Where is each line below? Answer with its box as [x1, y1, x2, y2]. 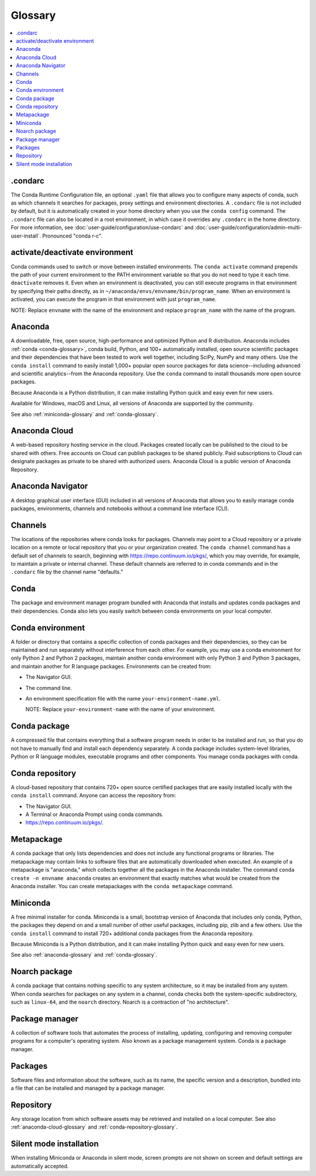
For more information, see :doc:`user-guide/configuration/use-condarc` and [11, 224, 194, 231]
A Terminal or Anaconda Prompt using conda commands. [25, 811, 164, 818]
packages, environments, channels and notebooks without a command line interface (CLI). [11, 505, 229, 512]
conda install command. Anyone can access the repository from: [11, 792, 177, 799]
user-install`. [11, 232, 41, 239]
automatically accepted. [11, 1163, 69, 1170]
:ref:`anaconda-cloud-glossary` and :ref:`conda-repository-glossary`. [11, 1123, 178, 1131]
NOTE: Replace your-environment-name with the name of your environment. [25, 706, 216, 713]
